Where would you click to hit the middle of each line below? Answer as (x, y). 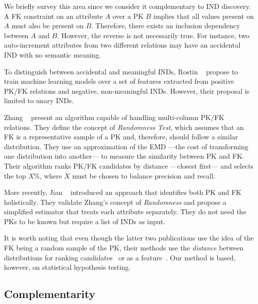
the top (15, 175)
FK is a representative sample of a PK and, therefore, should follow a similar (121, 137)
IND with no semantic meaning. (53, 54)
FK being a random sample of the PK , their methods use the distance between (124, 248)
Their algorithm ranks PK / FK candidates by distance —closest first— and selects (129, 165)
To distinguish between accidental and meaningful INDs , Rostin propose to (121, 71)
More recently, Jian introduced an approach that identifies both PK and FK (123, 192)
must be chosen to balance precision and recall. (144, 175)
